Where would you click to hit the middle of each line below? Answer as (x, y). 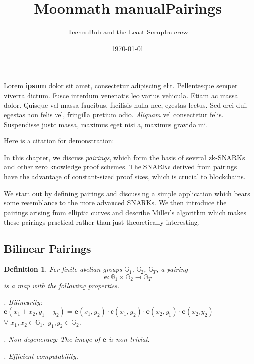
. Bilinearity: (23, 302)
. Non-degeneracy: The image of (52, 339)
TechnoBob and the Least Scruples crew (128, 32)
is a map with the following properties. (62, 285)
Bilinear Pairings (48, 248)
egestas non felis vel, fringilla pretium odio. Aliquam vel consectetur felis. (114, 115)
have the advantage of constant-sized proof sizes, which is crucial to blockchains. (125, 177)
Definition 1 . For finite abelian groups (63, 269)
